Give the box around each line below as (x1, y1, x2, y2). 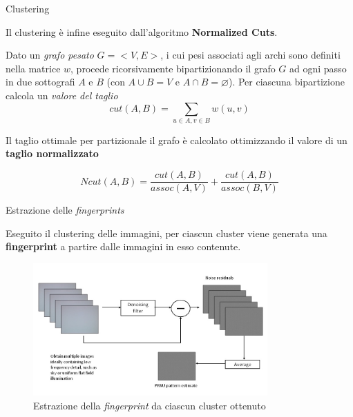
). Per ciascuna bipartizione (228, 74, 345, 89)
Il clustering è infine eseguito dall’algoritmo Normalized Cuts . (6, 24, 278, 39)
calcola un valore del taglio (6, 88, 118, 102)
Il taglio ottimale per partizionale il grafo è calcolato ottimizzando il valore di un (6, 132, 347, 147)
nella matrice (6, 61, 61, 75)
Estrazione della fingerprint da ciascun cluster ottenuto (33, 398, 266, 412)
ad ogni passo (289, 61, 347, 75)
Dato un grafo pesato (6, 48, 94, 62)
